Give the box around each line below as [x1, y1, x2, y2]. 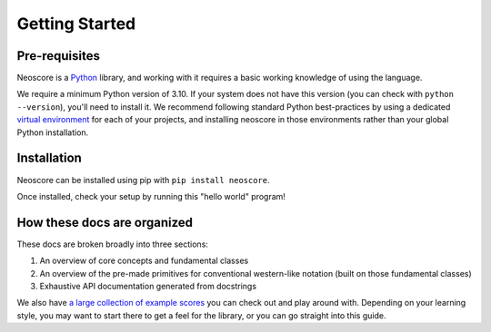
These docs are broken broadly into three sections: [16, 239, 209, 249]
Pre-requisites [16, 48, 100, 63]
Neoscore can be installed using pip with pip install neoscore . [16, 174, 270, 185]
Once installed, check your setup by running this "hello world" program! [16, 190, 286, 201]
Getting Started [16, 14, 136, 34]
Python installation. [16, 127, 89, 138]
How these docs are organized [16, 214, 194, 230]
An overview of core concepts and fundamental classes [39, 255, 249, 267]
